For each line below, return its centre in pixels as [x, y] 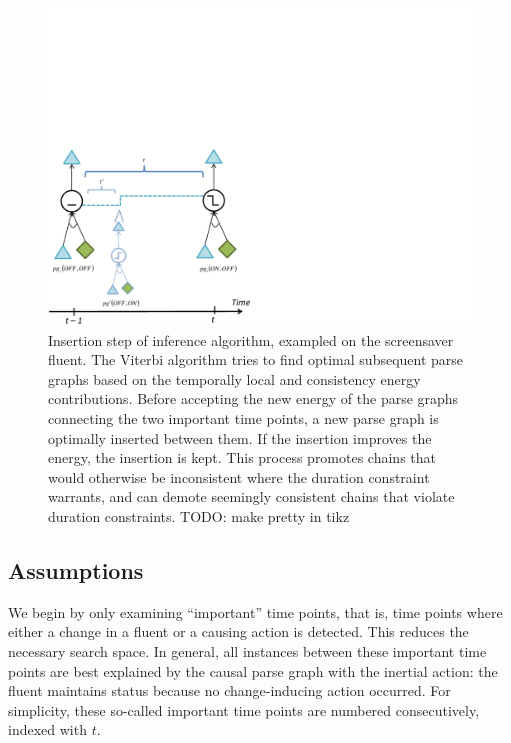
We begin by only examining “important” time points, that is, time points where [255, 611]
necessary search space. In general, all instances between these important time [247, 650]
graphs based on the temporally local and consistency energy [234, 378]
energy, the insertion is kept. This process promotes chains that [242, 457]
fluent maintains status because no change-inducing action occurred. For [229, 690]
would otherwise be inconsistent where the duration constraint [239, 476]
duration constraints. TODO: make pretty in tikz [199, 515]
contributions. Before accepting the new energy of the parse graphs [253, 398]
